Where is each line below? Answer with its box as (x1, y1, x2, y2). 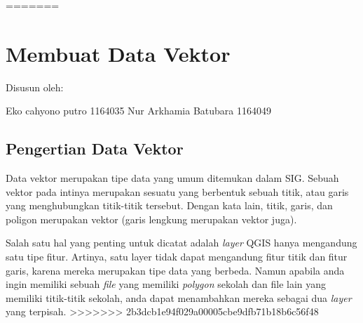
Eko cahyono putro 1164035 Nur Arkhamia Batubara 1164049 (6, 103, 271, 118)
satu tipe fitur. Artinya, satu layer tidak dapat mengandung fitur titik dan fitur (6, 249, 348, 264)
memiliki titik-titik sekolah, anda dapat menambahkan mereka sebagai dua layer (6, 290, 352, 305)
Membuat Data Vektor (6, 39, 231, 67)
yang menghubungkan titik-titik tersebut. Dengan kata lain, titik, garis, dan (6, 198, 333, 213)
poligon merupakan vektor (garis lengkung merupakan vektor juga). (6, 211, 297, 226)
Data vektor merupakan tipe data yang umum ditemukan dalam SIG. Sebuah (6, 171, 339, 185)
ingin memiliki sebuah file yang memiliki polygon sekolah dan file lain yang (6, 277, 327, 291)
